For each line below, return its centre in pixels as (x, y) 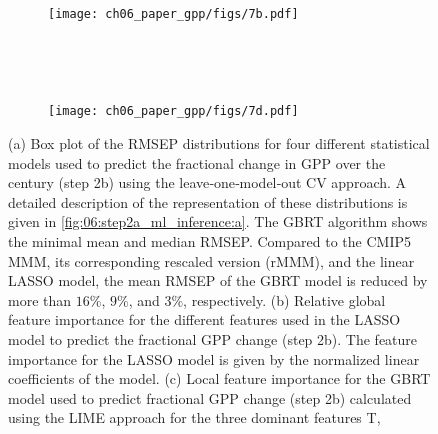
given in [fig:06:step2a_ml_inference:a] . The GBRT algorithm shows (218, 221)
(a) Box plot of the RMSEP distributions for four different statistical (219, 143)
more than (40, 299)
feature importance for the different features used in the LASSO (204, 319)
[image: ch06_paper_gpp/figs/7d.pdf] (173, 111)
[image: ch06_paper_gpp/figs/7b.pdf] (173, 13)
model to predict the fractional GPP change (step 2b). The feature (213, 339)
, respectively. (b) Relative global (284, 299)
